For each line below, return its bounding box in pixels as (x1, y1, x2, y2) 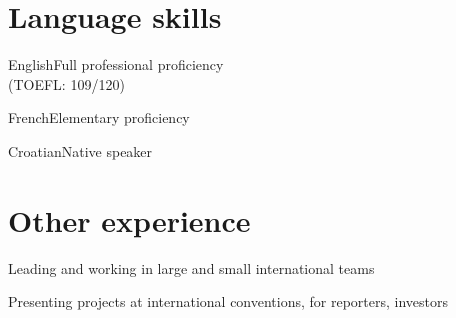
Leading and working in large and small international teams (8, 257, 375, 278)
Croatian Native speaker (8, 140, 153, 161)
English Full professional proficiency (8, 54, 224, 75)
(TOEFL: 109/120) (8, 73, 125, 94)
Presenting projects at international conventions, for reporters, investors (8, 291, 449, 312)
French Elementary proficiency (8, 107, 190, 128)
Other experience (8, 199, 251, 240)
